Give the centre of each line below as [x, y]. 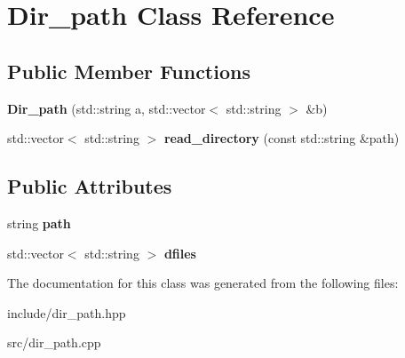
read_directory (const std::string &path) [282, 138]
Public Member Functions [129, 71]
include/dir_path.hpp [67, 312]
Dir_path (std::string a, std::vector [107, 108]
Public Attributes [90, 186]
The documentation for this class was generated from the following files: [203, 283]
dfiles [180, 253]
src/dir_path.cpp [54, 342]
